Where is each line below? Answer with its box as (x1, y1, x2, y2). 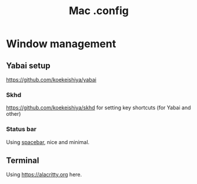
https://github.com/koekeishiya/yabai (6, 76, 97, 83)
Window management (6, 37, 116, 51)
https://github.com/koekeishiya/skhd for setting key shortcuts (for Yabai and (6, 104, 191, 111)
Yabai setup (6, 61, 51, 71)
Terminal (6, 155, 39, 165)
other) (6, 111, 21, 118)
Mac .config (68, 4, 129, 18)
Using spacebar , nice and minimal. (6, 138, 90, 145)
